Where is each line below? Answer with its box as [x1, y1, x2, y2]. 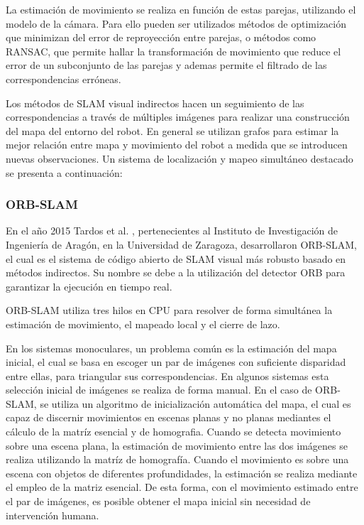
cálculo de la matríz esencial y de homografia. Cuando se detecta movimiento [6, 424, 341, 439]
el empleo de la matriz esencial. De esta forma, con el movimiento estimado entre [6, 480, 358, 494]
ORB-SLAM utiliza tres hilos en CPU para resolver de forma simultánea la [6, 303, 333, 318]
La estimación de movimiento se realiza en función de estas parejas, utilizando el [6, 2, 356, 16]
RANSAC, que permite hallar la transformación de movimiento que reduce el [6, 43, 341, 58]
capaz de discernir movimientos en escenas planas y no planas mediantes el [6, 410, 331, 425]
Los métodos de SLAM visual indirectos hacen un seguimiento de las [6, 95, 304, 110]
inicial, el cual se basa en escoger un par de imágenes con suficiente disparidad [6, 354, 346, 369]
